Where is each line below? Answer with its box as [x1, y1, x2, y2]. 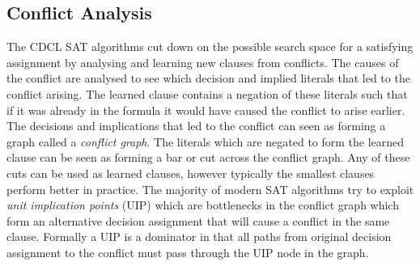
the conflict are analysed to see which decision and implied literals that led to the [6, 70, 410, 87]
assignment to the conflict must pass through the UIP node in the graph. [6, 243, 369, 260]
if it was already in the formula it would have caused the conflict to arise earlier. [6, 101, 405, 118]
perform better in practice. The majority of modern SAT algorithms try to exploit [6, 180, 414, 197]
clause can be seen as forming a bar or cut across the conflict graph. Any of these [6, 149, 410, 166]
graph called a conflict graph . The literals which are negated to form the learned [6, 133, 405, 150]
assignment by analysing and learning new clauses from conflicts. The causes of [6, 53, 399, 70]
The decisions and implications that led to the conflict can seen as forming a [6, 117, 386, 134]
